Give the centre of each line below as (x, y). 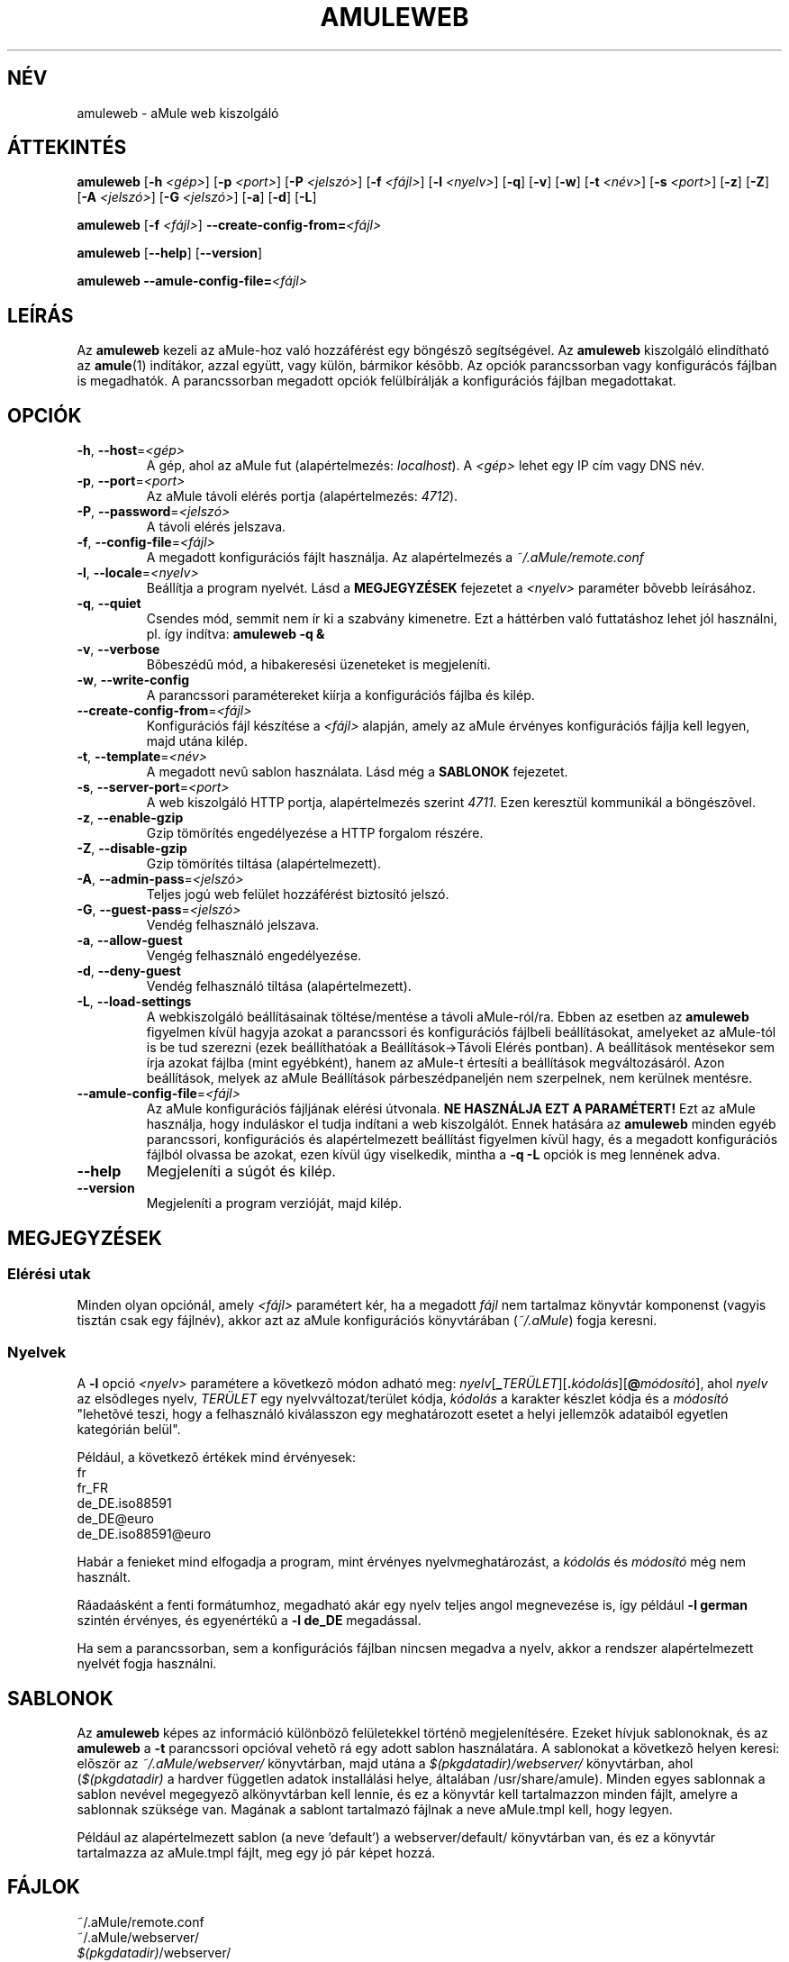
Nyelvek (37, 1352)
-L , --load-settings (134, 1002)
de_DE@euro (115, 1519)
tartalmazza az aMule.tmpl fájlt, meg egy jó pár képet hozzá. (256, 1852)
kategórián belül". (129, 1430)
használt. (104, 1577)
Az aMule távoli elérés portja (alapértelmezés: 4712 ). (302, 496)
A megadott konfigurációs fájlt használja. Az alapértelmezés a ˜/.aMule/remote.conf (395, 558)
